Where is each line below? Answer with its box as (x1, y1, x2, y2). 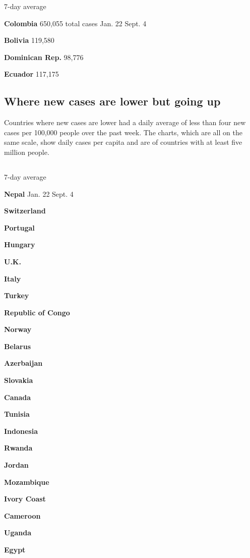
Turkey (4, 290, 29, 301)
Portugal (4, 222, 35, 233)
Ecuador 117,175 (4, 69, 59, 79)
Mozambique (4, 476, 49, 487)
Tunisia (4, 409, 30, 419)
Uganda (4, 527, 31, 538)
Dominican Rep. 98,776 (4, 51, 84, 62)
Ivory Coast (4, 493, 46, 504)
